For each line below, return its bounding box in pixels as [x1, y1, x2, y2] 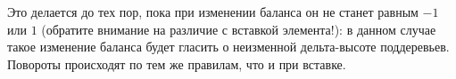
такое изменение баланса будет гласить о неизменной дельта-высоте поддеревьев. [7, 37, 450, 56]
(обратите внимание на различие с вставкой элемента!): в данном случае [41, 20, 436, 38]
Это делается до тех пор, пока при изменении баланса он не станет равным [7, 3, 419, 20]
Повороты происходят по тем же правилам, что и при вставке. [7, 54, 346, 73]
